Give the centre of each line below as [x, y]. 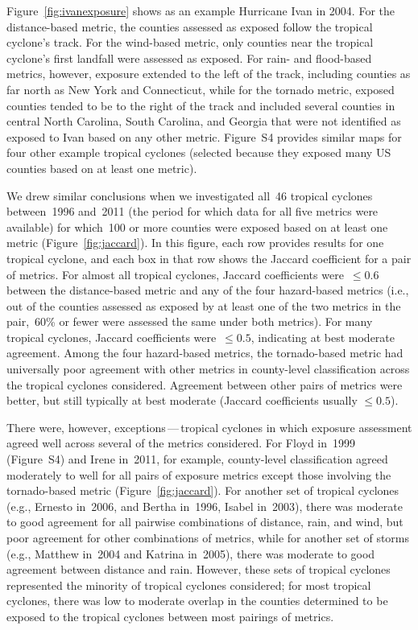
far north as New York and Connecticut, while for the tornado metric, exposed [201, 89]
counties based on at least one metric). [102, 168]
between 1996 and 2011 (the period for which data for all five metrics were [192, 211]
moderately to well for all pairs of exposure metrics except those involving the [199, 474]
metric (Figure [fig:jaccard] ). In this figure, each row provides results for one [195, 243]
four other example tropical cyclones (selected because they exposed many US [199, 152]
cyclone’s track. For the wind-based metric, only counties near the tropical [190, 42]
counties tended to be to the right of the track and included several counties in [201, 105]
